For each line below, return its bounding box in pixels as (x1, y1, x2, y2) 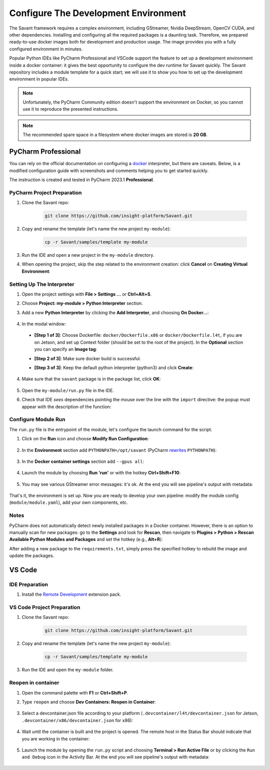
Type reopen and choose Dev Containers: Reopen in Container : (21, 698, 156, 705)
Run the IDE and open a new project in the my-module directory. (21, 252, 154, 258)
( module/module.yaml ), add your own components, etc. (9, 499, 128, 505)
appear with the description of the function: (21, 403, 111, 410)
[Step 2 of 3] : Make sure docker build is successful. (34, 355, 141, 361)
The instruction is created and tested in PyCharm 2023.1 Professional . (9, 177, 154, 183)
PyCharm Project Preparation (9, 189, 82, 196)
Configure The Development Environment (9, 8, 186, 19)
